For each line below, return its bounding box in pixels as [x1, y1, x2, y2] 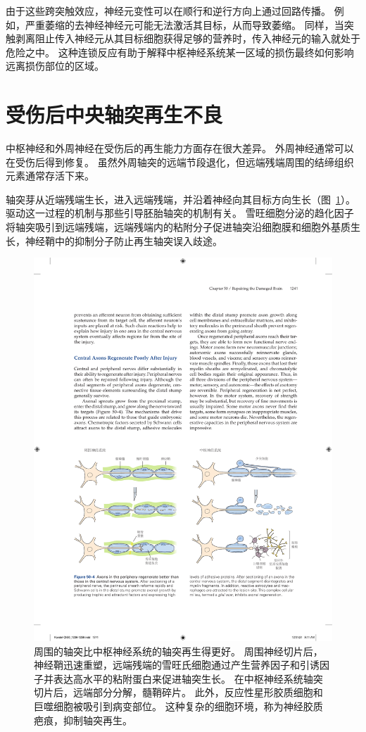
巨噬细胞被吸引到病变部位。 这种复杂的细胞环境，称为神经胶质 [34, 698, 323, 713]
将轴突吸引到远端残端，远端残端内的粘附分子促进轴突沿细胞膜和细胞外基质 [6, 220, 351, 234]
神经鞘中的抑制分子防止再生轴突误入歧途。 [25, 233, 222, 248]
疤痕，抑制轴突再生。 [34, 712, 132, 727]
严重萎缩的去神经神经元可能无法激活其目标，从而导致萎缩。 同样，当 [25, 17, 344, 32]
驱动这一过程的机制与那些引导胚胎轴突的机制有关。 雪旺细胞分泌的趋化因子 [6, 206, 354, 220]
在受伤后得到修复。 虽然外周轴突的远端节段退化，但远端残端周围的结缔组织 [6, 154, 354, 169]
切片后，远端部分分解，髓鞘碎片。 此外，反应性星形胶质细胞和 [34, 685, 323, 700]
